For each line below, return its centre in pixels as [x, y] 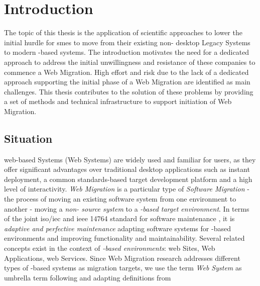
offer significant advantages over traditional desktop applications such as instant [127, 169]
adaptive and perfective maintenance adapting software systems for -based [117, 228]
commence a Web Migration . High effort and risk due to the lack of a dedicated [126, 72]
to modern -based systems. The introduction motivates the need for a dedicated [127, 52]
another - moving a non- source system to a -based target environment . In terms [127, 208]
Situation [28, 138]
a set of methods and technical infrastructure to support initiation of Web [118, 101]
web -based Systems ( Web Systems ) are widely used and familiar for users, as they [130, 159]
